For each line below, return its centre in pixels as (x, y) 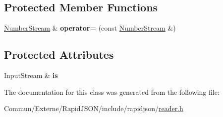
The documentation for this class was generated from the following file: (112, 92)
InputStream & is (31, 75)
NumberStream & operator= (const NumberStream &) (90, 28)
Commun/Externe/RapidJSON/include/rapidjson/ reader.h (94, 108)
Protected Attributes (59, 55)
